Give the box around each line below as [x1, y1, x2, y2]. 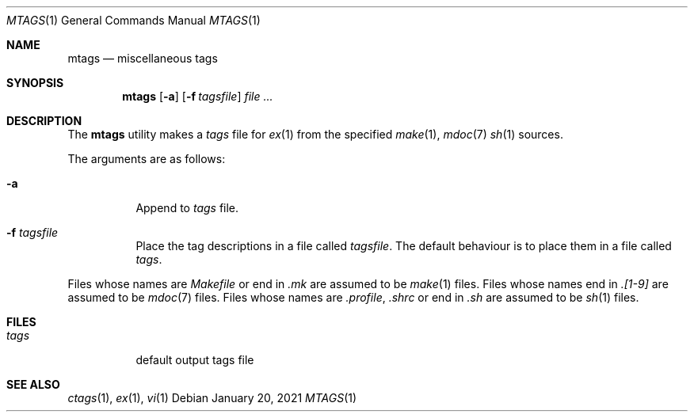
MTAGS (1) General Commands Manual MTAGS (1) [6, 13, 261, 27]
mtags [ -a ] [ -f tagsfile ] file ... [122, 89, 273, 103]
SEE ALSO [6, 378, 60, 391]
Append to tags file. [135, 201, 239, 215]
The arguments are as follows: [67, 152, 226, 165]
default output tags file [135, 353, 254, 367]
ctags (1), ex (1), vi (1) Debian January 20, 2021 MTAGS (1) [67, 391, 357, 405]
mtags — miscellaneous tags [67, 51, 218, 65]
